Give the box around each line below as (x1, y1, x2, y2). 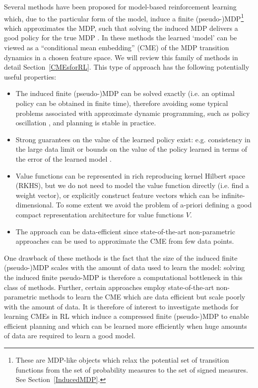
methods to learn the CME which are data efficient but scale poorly (39, 291, 246, 302)
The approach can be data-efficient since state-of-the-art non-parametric (15, 226, 235, 236)
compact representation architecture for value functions (15, 209, 184, 219)
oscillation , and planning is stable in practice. (15, 117, 156, 128)
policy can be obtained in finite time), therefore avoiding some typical (15, 98, 228, 108)
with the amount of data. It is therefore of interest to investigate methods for (4, 301, 239, 311)
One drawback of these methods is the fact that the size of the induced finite (4, 252, 238, 263)
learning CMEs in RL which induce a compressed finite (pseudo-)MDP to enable (4, 311, 249, 321)
